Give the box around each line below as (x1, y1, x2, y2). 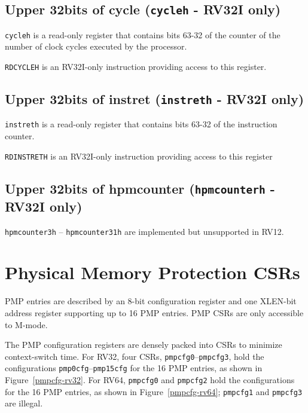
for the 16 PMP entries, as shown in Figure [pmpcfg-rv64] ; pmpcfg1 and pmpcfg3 (5, 385, 303, 397)
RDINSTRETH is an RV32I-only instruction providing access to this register (5, 149, 273, 162)
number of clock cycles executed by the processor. (5, 40, 187, 53)
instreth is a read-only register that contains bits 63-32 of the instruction (5, 118, 277, 130)
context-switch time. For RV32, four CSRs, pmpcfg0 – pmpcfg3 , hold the (5, 350, 264, 362)
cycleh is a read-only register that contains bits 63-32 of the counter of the (5, 28, 280, 41)
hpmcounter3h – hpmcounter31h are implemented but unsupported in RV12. (5, 225, 284, 237)
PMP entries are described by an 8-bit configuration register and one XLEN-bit (5, 295, 297, 307)
